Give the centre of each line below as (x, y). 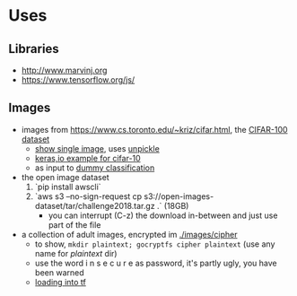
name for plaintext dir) (76, 253)
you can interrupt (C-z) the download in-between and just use (163, 215)
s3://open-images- (179, 196)
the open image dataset (65, 177)
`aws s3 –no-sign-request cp (88, 196)
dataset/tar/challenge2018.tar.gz (95, 205)
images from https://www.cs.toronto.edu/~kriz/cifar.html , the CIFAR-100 (154, 129)
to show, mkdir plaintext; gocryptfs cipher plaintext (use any (155, 244)
